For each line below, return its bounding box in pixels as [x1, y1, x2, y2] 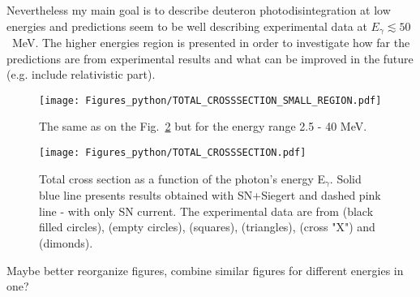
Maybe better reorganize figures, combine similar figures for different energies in [6, 261, 404, 278]
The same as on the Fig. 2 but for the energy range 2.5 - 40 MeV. [39, 118, 367, 135]
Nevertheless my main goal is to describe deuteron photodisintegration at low [6, 2, 391, 18]
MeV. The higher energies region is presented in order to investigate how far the [11, 34, 410, 51]
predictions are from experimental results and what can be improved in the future [6, 49, 414, 67]
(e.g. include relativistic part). [6, 66, 156, 83]
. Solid [329, 170, 362, 187]
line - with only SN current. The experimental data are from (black [39, 202, 374, 219]
